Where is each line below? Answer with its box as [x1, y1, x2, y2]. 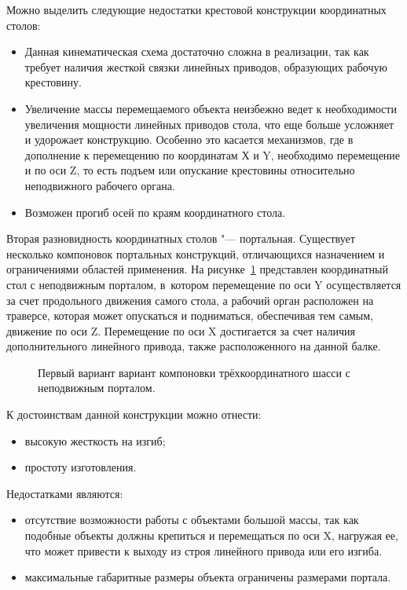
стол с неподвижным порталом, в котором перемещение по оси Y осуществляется [6, 276, 401, 292]
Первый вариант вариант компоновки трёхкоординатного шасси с [38, 364, 350, 380]
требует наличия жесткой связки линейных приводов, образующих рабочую [24, 58, 387, 75]
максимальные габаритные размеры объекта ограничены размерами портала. [24, 569, 391, 585]
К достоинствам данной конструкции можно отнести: [6, 406, 262, 423]
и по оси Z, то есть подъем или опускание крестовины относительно [24, 162, 355, 178]
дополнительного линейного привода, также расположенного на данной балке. [6, 338, 381, 354]
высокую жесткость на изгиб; [24, 432, 166, 449]
